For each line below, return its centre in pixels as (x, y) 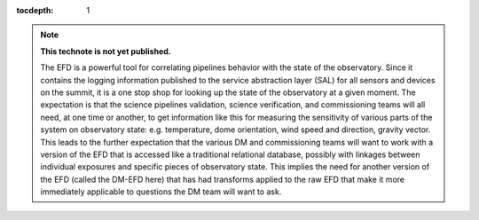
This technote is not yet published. (106, 51)
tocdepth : (35, 10)
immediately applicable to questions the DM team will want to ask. (161, 192)
